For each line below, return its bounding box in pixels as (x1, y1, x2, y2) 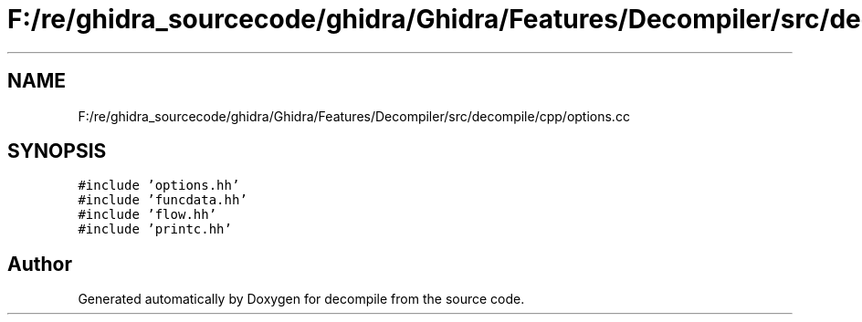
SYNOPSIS (7, 140, 107, 163)
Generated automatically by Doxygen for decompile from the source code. (78, 291, 525, 307)
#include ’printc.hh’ (78, 222, 232, 237)
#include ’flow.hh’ (78, 207, 217, 223)
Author (7, 252, 72, 275)
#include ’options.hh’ (78, 178, 240, 193)
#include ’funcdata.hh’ (78, 192, 247, 208)
